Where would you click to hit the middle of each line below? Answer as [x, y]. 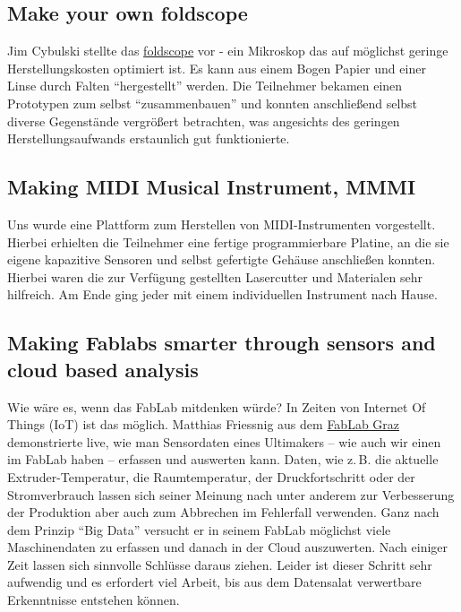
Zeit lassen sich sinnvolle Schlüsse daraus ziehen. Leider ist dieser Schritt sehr [220, 564]
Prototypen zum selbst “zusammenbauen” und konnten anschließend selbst [213, 103]
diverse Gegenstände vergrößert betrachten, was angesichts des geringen [204, 121]
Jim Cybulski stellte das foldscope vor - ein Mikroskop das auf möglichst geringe [228, 51]
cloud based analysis [103, 369]
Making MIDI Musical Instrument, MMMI [212, 187]
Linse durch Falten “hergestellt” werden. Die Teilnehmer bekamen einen [205, 86]
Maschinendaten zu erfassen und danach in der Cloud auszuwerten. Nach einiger [228, 547]
